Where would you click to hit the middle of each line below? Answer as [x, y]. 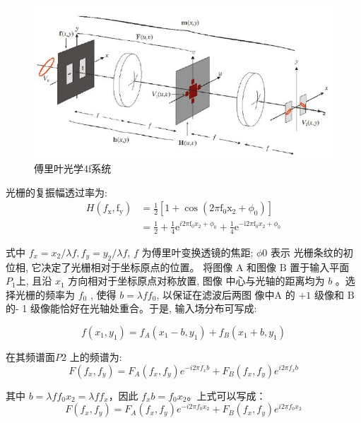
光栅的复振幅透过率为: [57, 192]
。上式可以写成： [226, 395]
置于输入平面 [320, 267]
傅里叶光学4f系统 [73, 168]
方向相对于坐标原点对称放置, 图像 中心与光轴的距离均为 [196, 281]
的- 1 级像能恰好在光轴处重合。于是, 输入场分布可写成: [131, 308]
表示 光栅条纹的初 [312, 252]
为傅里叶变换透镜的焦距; [197, 252]
